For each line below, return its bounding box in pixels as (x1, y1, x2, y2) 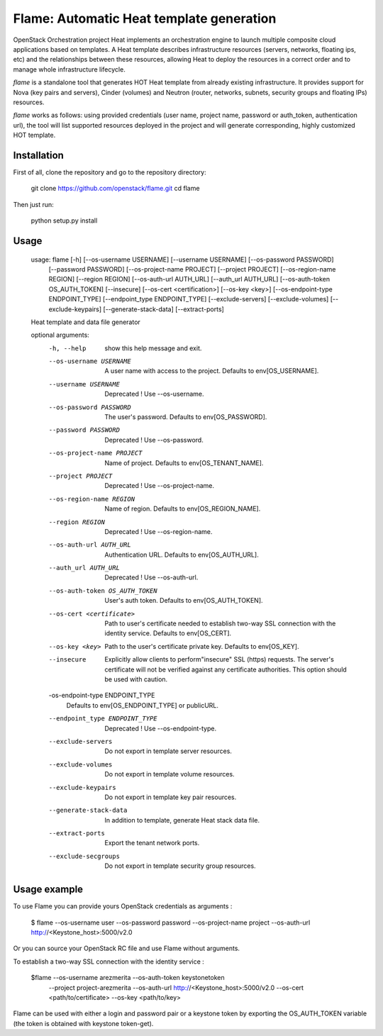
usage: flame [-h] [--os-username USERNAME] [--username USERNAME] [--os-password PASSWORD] (30, 255, 334, 264)
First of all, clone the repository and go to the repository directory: (13, 167, 206, 177)
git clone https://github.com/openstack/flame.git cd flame (30, 184, 200, 193)
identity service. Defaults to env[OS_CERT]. (104, 629, 232, 637)
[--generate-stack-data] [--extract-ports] (103, 305, 225, 313)
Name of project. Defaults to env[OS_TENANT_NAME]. (104, 458, 264, 467)
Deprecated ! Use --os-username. (104, 390, 205, 399)
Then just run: (13, 200, 55, 208)
